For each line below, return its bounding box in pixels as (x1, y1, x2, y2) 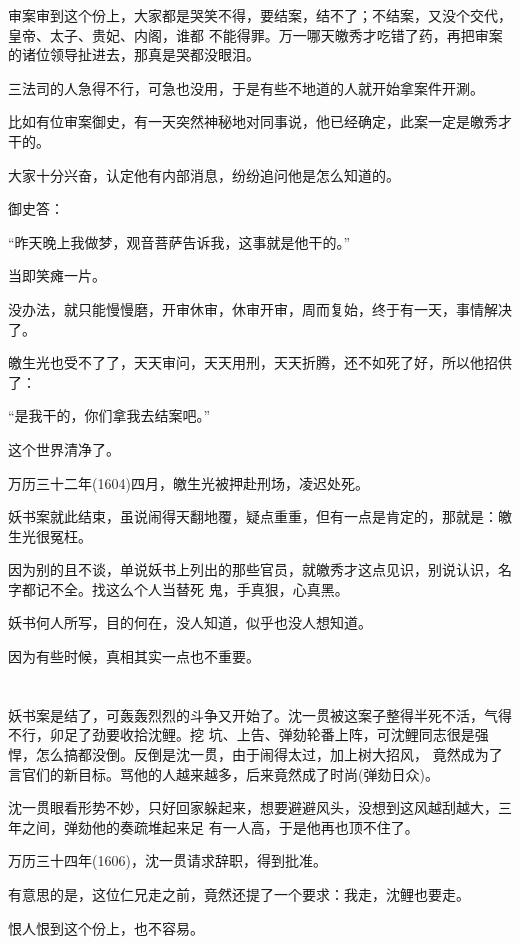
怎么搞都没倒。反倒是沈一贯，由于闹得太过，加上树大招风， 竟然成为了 (35, 744, 503, 765)
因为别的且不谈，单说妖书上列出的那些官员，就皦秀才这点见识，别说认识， (8, 559, 498, 580)
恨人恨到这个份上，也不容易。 (8, 917, 204, 938)
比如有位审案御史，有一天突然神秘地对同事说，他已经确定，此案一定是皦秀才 (8, 111, 512, 132)
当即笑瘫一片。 (8, 265, 106, 286)
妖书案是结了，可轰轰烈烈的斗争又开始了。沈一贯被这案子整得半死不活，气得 (8, 704, 512, 725)
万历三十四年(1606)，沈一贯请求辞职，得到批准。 (8, 850, 327, 871)
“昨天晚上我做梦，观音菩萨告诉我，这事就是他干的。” (8, 231, 351, 252)
